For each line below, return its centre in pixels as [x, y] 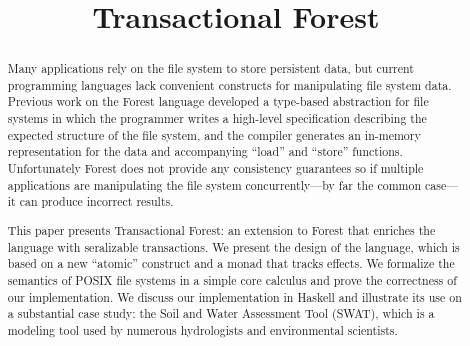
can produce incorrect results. [96, 201]
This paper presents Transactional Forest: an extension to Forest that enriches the [221, 229]
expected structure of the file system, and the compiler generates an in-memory [214, 134]
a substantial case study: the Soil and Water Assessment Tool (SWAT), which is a [221, 313]
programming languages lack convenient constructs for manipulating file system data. [229, 84]
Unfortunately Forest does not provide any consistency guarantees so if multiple [215, 168]
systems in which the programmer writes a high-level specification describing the [217, 118]
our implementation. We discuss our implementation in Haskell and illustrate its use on [234, 296]
